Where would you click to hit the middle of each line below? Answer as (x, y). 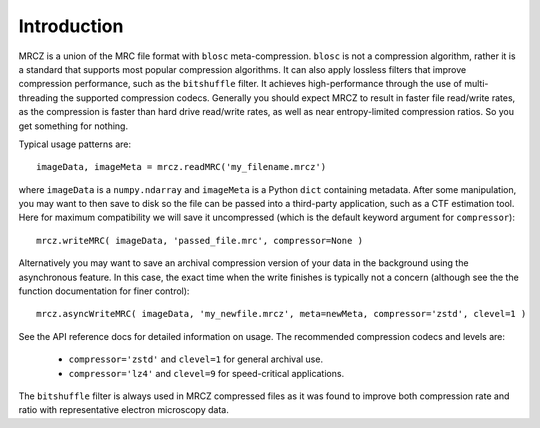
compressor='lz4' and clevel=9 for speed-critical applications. (206, 373)
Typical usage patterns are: (75, 144)
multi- (476, 84)
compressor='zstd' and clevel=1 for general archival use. (196, 359)
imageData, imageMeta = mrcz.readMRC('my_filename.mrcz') (181, 167)
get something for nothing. (73, 126)
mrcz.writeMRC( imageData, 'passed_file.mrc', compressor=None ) (200, 240)
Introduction (71, 26)
